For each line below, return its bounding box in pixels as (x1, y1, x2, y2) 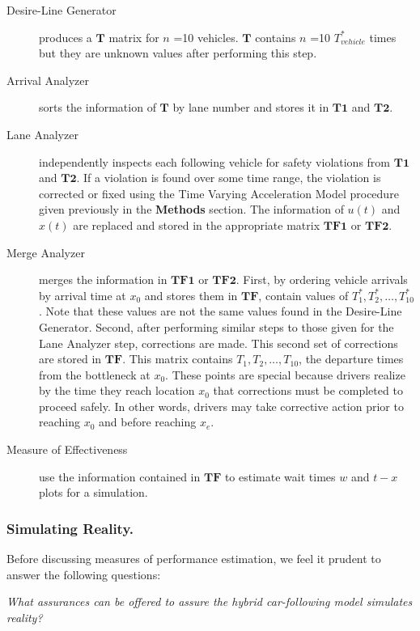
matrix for (108, 28, 159, 45)
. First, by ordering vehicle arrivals (235, 271, 408, 288)
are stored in (39, 350, 102, 367)
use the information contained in (39, 468, 201, 485)
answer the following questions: (6, 565, 161, 582)
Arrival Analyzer (6, 71, 90, 88)
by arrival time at (39, 286, 126, 303)
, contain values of (258, 286, 349, 303)
